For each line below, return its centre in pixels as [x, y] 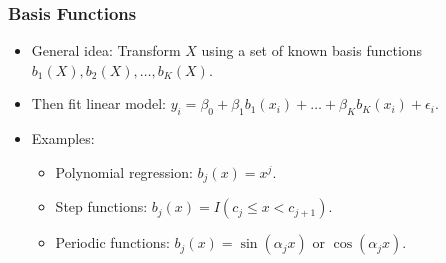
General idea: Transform [106, 50]
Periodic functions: [112, 242]
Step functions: [101, 206]
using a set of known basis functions [312, 50]
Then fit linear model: [99, 103]
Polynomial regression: [124, 171]
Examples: [63, 138]
